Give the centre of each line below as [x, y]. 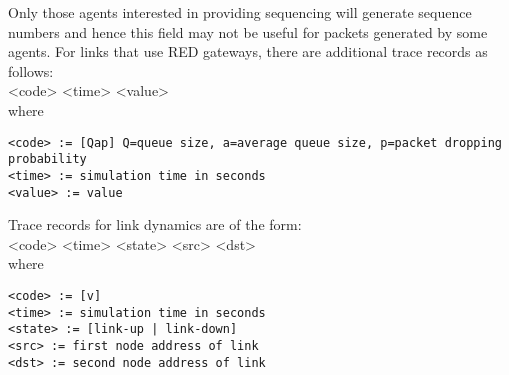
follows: [31, 70]
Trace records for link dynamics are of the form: [155, 224]
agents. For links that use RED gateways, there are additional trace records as [248, 51]
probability [47, 159]
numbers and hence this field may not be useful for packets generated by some [248, 31]
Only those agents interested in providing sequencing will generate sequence [240, 12]
